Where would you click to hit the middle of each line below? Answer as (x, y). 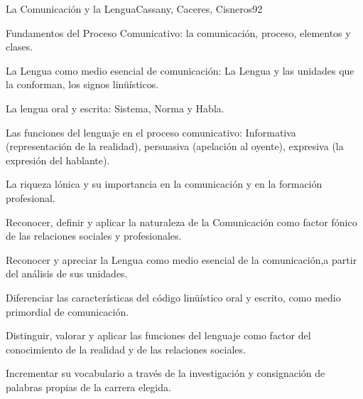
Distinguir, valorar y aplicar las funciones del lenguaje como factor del (158, 335)
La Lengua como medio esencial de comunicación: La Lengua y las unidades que (180, 70)
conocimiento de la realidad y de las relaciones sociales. (126, 349)
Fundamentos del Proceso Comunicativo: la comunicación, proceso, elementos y (178, 32)
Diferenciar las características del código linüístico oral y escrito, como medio (173, 297)
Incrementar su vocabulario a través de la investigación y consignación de (166, 373)
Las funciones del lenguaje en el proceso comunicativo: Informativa (151, 132)
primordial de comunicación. (67, 311)
